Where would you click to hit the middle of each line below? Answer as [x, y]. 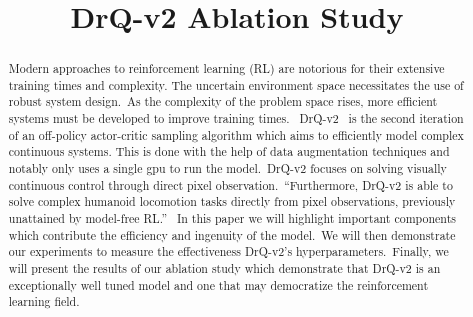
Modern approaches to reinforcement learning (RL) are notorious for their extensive [226, 68]
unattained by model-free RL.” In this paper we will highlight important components [232, 218]
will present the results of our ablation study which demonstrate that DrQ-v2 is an [224, 268]
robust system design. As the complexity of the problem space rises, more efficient [223, 101]
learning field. [44, 301]
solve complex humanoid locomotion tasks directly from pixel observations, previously [232, 201]
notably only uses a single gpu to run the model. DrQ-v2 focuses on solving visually [227, 168]
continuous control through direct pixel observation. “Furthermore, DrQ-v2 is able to [230, 184]
